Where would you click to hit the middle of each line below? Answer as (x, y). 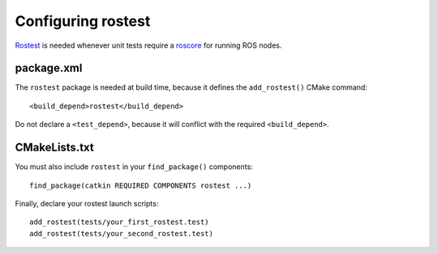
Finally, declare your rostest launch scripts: (87, 203)
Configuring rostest (83, 21)
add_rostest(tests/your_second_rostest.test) (122, 233)
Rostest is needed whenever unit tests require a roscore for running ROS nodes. (148, 45)
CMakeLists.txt (55, 148)
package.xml (49, 68)
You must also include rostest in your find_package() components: (134, 167)
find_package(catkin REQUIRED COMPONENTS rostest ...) (141, 185)
